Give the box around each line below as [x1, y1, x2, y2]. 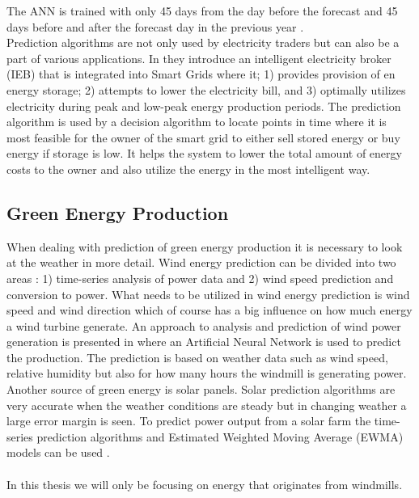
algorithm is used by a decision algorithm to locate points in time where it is [6, 113, 387, 130]
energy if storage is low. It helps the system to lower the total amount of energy [6, 145, 402, 162]
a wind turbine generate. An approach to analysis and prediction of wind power [6, 317, 401, 334]
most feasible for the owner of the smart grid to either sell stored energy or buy [6, 129, 400, 146]
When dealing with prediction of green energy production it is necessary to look [6, 238, 403, 255]
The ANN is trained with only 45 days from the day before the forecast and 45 [6, 2, 398, 19]
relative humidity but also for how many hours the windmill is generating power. [6, 365, 407, 382]
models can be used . [6, 444, 110, 461]
